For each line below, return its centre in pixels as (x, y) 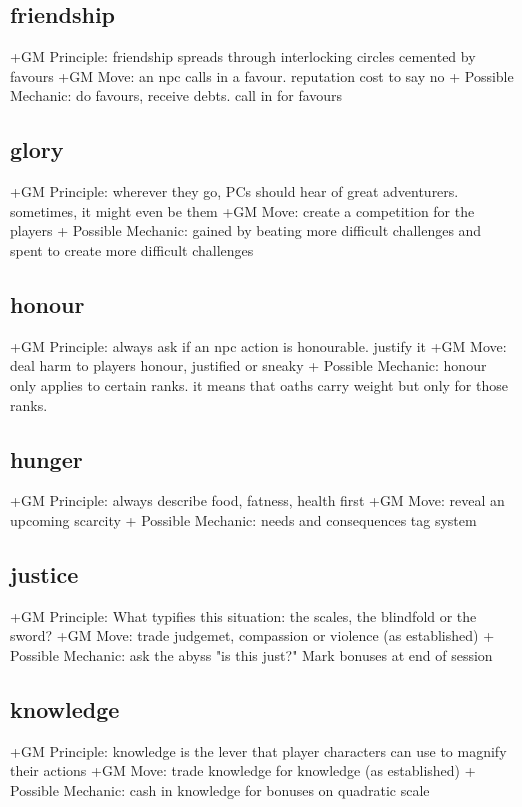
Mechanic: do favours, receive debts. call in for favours (176, 95)
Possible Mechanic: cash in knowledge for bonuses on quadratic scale (220, 789)
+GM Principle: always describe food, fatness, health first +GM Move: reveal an (257, 500)
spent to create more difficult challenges (132, 249)
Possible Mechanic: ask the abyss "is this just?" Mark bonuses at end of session (251, 654)
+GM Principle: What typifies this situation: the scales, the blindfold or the (243, 615)
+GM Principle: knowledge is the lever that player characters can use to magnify (258, 750)
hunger (46, 458)
